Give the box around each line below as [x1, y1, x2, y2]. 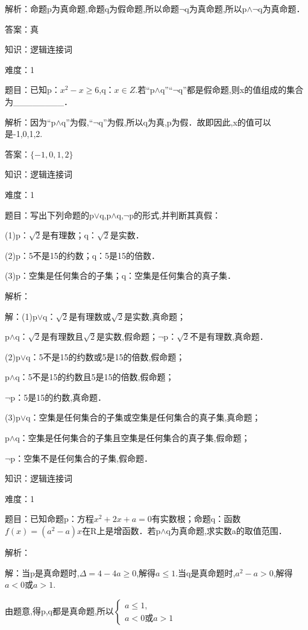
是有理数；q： [42, 229, 97, 241]
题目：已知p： [5, 83, 60, 96]
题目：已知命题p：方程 [5, 512, 94, 525]
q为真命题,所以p [184, 2, 247, 14]
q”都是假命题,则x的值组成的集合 [178, 83, 304, 96]
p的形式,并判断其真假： [129, 208, 221, 221]
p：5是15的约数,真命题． [10, 390, 107, 403]
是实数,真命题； [124, 310, 186, 322]
